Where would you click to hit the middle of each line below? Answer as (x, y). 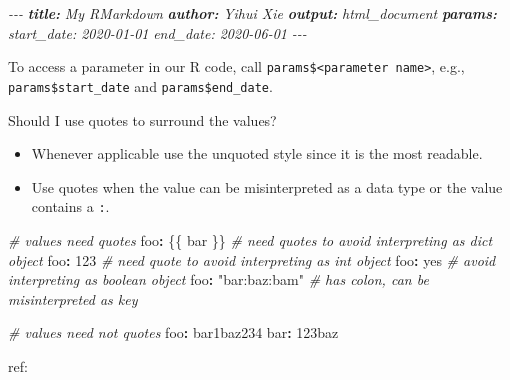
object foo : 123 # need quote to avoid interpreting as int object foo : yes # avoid (252, 259)
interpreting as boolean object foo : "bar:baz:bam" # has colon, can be (218, 279)
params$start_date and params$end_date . (140, 85)
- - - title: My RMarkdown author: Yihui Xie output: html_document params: (253, 13)
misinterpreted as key (73, 298)
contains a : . (70, 206)
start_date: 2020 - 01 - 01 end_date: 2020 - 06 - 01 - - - (157, 32)
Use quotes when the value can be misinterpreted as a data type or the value (267, 186)
